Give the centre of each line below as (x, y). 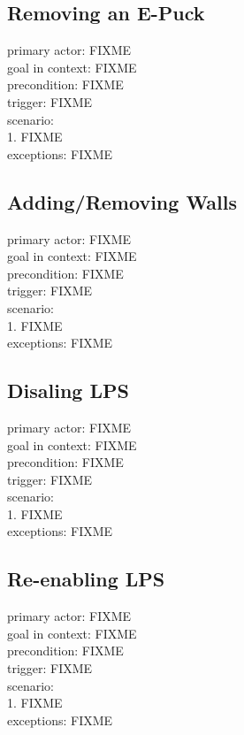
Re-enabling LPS (86, 579)
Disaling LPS (68, 390)
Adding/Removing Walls (122, 201)
